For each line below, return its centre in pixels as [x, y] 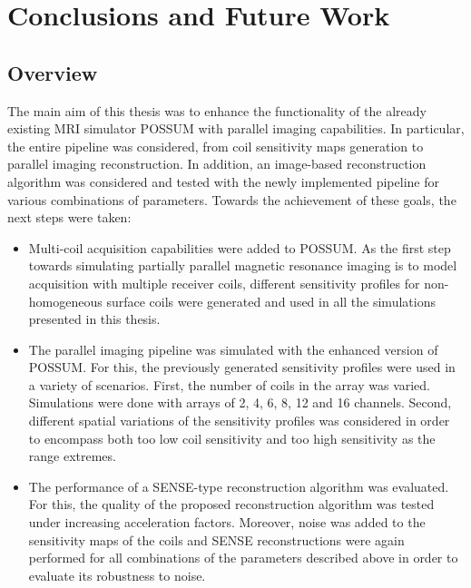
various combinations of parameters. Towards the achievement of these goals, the [232, 199]
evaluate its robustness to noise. [117, 575]
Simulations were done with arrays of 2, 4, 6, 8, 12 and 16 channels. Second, [240, 402]
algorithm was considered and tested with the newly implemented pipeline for [223, 181]
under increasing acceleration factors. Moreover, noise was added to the [227, 522]
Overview [53, 72]
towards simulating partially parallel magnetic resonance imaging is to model [243, 265]
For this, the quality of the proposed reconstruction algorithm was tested [231, 504]
